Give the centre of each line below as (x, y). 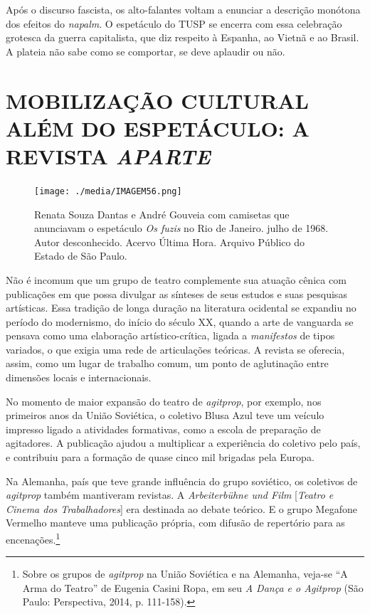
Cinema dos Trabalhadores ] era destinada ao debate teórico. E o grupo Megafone (181, 508)
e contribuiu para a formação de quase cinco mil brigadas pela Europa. (160, 457)
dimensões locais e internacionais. (79, 377)
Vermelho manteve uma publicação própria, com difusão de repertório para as (175, 523)
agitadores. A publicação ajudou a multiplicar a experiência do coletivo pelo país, (183, 443)
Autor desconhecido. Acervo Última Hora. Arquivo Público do (170, 242)
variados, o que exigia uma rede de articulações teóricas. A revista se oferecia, (175, 349)
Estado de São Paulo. (81, 256)
